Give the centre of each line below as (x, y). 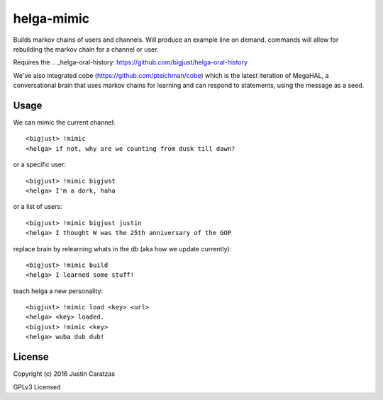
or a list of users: (38, 207)
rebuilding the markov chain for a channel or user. (86, 49)
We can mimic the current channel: (64, 122)
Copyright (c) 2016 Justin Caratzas (64, 374)
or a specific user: (40, 165)
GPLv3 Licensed (37, 387)
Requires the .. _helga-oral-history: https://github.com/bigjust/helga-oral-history (131, 62)
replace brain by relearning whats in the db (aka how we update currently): (122, 248)
